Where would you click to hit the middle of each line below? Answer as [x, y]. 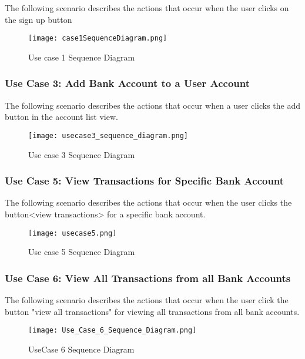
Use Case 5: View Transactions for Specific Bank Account [145, 181]
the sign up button [38, 19]
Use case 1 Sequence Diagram [82, 57]
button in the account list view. [61, 117]
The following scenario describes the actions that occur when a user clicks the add [153, 105]
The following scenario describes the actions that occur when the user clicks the [148, 202]
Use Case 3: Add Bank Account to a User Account [128, 83]
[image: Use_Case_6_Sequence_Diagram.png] [113, 331]
